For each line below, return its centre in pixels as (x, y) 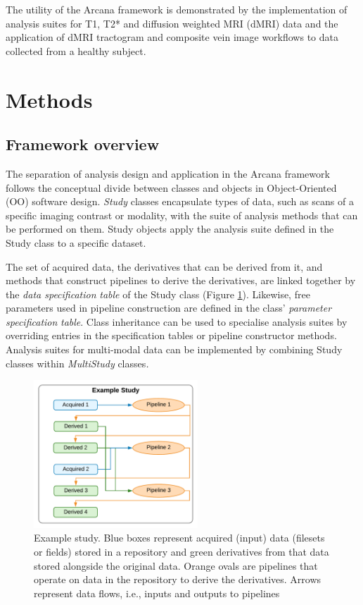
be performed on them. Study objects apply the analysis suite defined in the (170, 229)
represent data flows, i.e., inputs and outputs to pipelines (157, 593)
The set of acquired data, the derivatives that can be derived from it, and (164, 266)
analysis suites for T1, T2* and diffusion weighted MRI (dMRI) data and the (172, 23)
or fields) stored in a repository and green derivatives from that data (181, 551)
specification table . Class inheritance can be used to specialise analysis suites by (177, 321)
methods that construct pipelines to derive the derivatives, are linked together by (181, 280)
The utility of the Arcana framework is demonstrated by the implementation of (177, 9)
